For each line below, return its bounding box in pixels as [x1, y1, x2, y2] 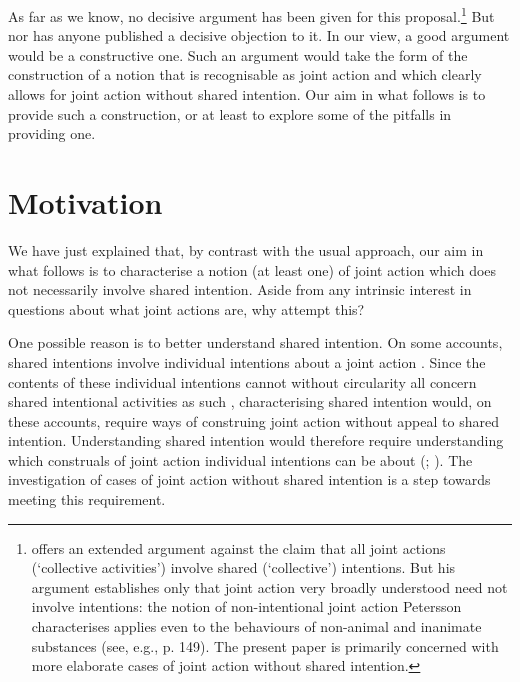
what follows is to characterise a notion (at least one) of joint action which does [8, 259, 497, 280]
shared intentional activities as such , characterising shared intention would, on [8, 391, 492, 412]
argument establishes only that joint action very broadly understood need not [31, 576, 508, 597]
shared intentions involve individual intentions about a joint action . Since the [8, 351, 486, 372]
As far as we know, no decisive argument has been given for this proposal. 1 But [8, 3, 495, 26]
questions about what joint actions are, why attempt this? [8, 298, 365, 319]
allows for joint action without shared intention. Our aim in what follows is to [8, 84, 486, 105]
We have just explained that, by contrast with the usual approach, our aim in [8, 239, 484, 260]
